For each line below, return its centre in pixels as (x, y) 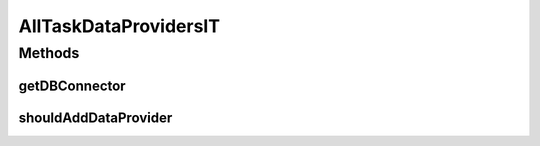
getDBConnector (72, 85)
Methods (49, 53)
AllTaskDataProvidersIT (119, 26)
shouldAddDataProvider (95, 117)
